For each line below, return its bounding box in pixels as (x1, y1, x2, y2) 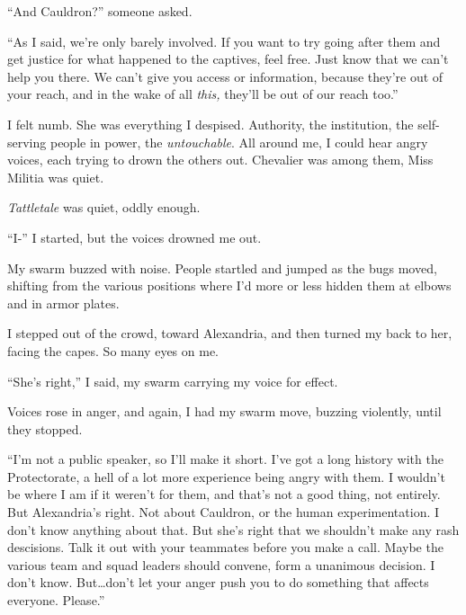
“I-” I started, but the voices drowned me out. (7, 227, 262, 246)
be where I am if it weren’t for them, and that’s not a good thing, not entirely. (7, 485, 441, 504)
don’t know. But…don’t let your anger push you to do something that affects (7, 573, 429, 592)
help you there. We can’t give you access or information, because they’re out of (7, 67, 444, 85)
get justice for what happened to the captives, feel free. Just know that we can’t (7, 49, 449, 68)
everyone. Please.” (7, 591, 105, 610)
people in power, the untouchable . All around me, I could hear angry (49, 132, 428, 151)
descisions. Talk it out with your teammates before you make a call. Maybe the (7, 538, 444, 557)
